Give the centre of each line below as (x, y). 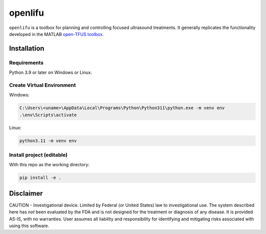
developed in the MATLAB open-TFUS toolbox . (57, 34)
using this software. (29, 226)
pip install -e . (40, 178)
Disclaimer (26, 193)
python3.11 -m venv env (48, 141)
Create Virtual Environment (43, 85)
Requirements (26, 62)
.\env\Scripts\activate (48, 115)
